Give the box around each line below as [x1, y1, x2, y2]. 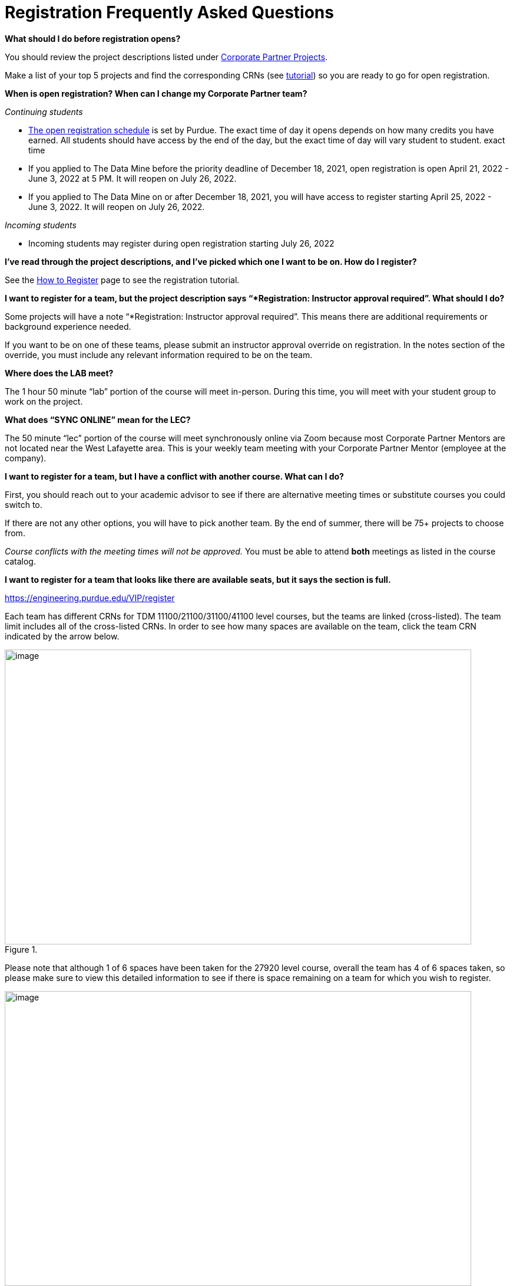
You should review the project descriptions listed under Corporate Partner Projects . [5, 51, 328, 62]
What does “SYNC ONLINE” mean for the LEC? [5, 414, 191, 425]
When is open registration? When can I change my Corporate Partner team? [5, 88, 307, 99]
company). [5, 452, 47, 463]
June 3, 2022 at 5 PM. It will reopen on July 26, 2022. [28, 173, 237, 183]
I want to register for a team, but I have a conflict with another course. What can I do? [5, 471, 344, 481]
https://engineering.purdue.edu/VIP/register [5, 592, 175, 603]
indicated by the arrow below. [5, 631, 120, 641]
